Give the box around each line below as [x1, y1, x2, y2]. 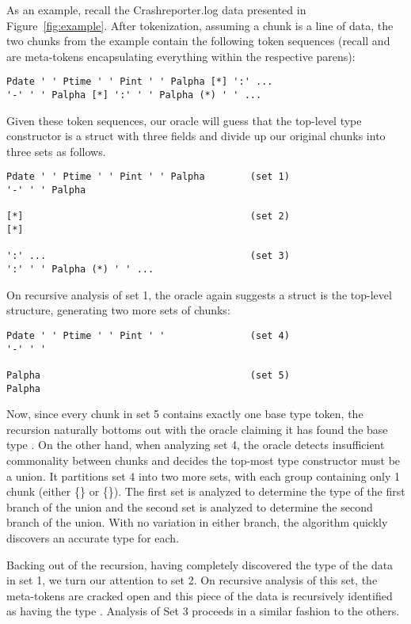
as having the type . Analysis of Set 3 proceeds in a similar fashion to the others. [6, 603, 400, 619]
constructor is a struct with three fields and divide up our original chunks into [6, 127, 386, 144]
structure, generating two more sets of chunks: [6, 302, 230, 318]
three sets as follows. [6, 143, 106, 159]
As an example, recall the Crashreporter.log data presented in [6, 2, 306, 17]
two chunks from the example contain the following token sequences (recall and [6, 32, 390, 49]
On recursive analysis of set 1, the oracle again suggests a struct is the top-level [6, 286, 392, 302]
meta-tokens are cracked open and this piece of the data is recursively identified [6, 587, 393, 603]
